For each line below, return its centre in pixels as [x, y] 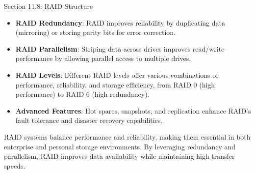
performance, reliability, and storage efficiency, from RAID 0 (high [115, 84]
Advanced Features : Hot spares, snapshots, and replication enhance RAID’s [133, 110]
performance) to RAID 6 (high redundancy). [82, 94]
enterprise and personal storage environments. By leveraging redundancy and [120, 146]
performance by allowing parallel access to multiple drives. [103, 58]
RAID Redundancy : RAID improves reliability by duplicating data [120, 22]
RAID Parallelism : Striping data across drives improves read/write [120, 48]
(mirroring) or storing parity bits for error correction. [95, 32]
